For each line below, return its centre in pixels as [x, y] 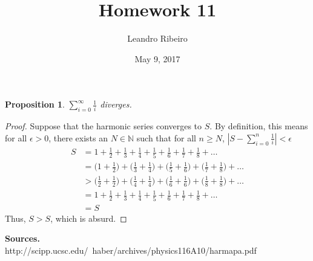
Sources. [22, 238]
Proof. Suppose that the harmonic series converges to [104, 126]
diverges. [116, 104]
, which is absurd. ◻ [89, 218]
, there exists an [78, 137]
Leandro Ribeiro [157, 38]
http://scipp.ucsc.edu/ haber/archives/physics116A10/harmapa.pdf [131, 250]
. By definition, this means [259, 126]
